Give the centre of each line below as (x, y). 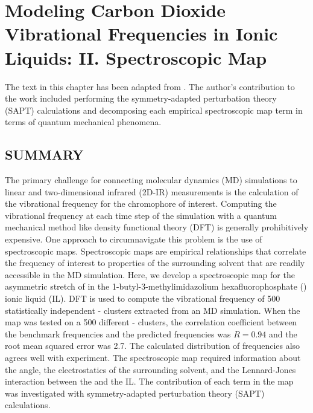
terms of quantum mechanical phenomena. (83, 122)
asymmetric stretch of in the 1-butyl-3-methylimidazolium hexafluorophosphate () (156, 286)
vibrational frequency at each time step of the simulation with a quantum (141, 215)
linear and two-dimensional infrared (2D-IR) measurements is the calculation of (152, 191)
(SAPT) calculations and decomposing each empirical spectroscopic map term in (154, 110)
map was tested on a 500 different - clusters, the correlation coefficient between (151, 322)
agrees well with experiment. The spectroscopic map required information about (153, 357)
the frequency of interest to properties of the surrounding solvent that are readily (155, 263)
